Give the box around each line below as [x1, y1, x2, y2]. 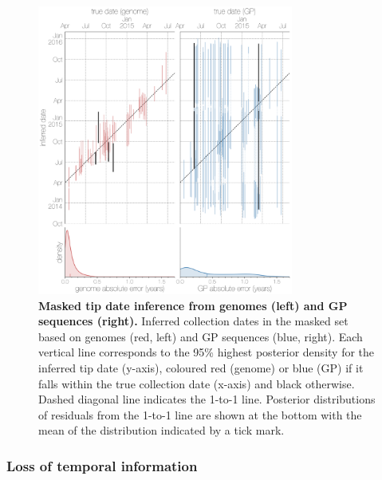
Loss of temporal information [6, 455, 198, 475]
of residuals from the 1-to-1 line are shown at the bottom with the [38, 406, 362, 423]
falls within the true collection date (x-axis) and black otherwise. [38, 375, 355, 391]
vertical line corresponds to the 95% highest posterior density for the [38, 344, 375, 360]
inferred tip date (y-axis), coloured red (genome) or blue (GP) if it [38, 359, 364, 376]
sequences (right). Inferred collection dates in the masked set [38, 313, 349, 329]
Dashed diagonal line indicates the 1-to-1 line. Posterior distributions [38, 391, 376, 407]
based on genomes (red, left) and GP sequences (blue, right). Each [38, 328, 363, 344]
